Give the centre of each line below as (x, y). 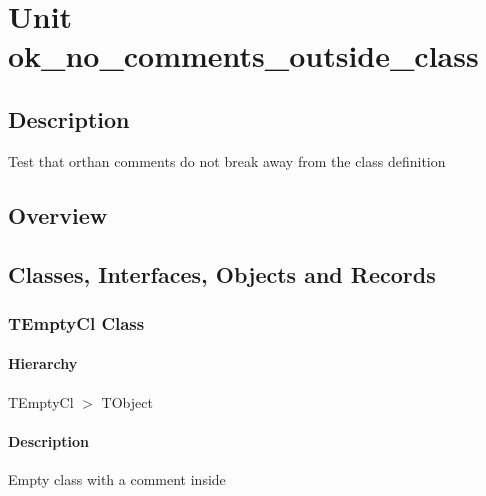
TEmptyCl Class (76, 322)
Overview (58, 214)
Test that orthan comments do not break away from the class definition (227, 160)
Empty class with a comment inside (117, 478)
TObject (127, 401)
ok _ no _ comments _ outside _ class (243, 55)
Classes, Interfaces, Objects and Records (222, 273)
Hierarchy (43, 363)
